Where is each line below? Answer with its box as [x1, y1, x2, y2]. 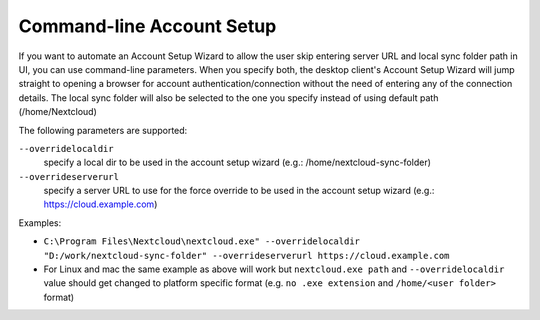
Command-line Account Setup [18, 15, 277, 37]
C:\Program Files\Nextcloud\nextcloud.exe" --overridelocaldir [43, 236, 360, 247]
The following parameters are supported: [18, 124, 188, 136]
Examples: [18, 216, 62, 229]
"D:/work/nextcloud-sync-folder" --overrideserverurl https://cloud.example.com [43, 250, 450, 261]
